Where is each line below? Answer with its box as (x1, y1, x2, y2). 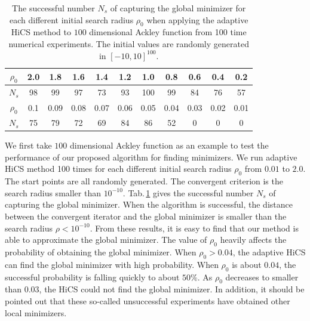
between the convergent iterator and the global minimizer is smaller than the (5, 209, 287, 222)
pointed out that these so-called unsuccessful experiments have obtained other (5, 294, 290, 307)
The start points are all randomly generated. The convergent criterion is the (5, 175, 283, 187)
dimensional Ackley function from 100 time (89, 26, 247, 38)
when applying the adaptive (146, 13, 248, 26)
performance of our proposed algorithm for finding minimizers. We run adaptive (5, 150, 297, 163)
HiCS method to (11, 26, 71, 38)
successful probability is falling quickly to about (5, 270, 180, 283)
